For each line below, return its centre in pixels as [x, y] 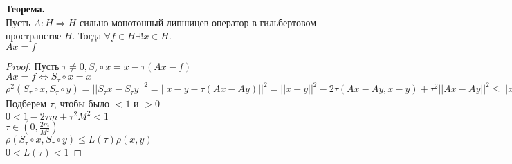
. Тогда [86, 36]
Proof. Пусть [33, 65]
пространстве [34, 36]
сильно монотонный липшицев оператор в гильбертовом [198, 22]
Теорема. [25, 8]
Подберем [26, 103]
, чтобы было [82, 103]
